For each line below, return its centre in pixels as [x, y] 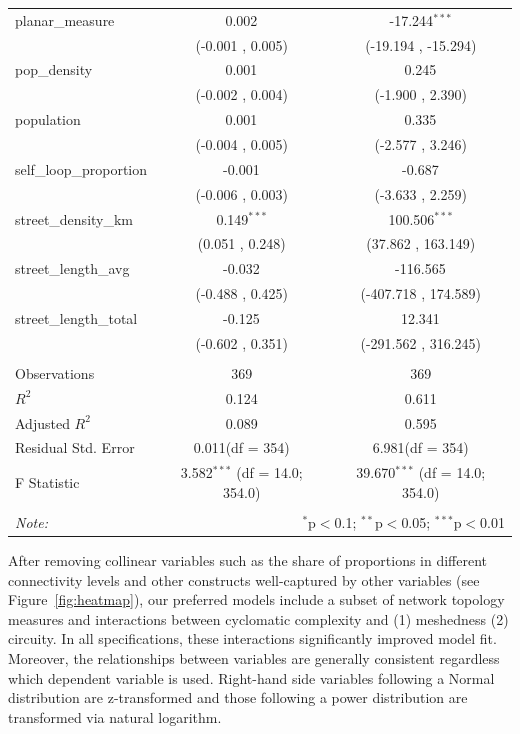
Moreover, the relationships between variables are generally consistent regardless [254, 657]
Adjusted [42, 422]
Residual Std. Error [75, 447]
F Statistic [47, 481]
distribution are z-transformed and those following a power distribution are [238, 697]
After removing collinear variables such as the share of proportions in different [248, 559]
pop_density [54, 69]
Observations [55, 372]
